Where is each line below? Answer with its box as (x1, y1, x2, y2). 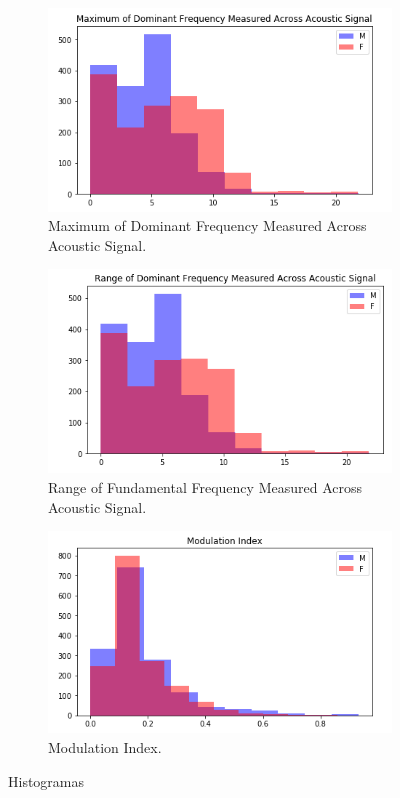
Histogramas (8, 770, 85, 791)
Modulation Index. (48, 737, 162, 758)
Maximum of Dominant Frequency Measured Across (48, 215, 367, 236)
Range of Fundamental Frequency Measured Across (48, 477, 362, 498)
